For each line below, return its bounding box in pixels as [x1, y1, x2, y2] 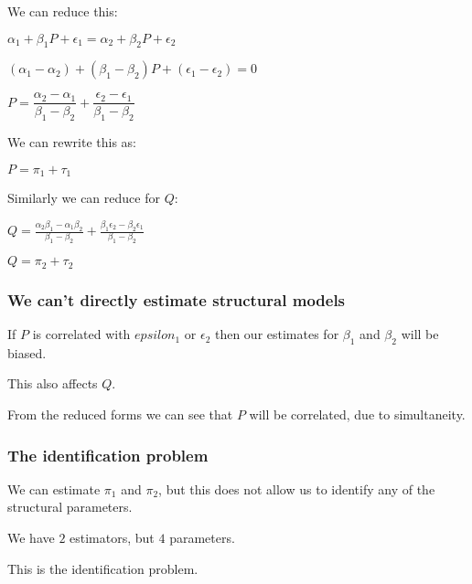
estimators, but [70, 528, 155, 547]
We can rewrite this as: [7, 133, 136, 152]
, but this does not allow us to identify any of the [158, 479, 435, 498]
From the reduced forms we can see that [7, 405, 233, 424]
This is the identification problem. [7, 558, 198, 578]
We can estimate [7, 479, 101, 498]
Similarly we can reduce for [7, 188, 160, 207]
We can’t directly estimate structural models [7, 288, 346, 311]
